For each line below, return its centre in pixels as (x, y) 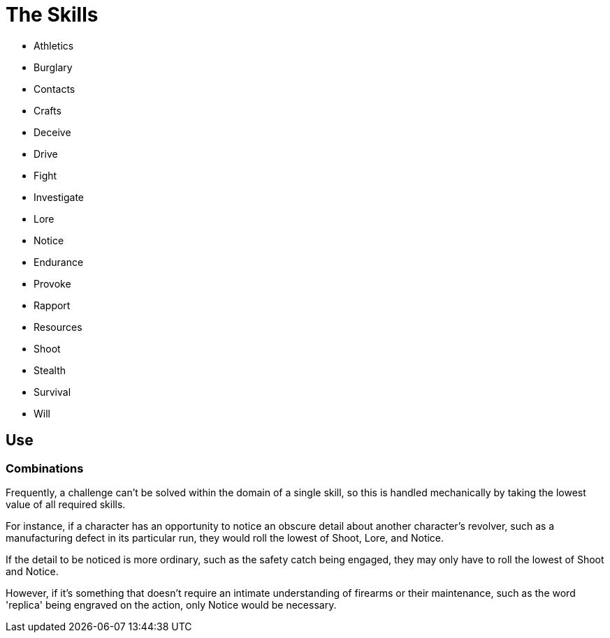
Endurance (59, 262)
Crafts (48, 110)
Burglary (53, 67)
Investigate (59, 197)
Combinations (45, 468)
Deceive (52, 132)
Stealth (50, 370)
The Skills (52, 15)
